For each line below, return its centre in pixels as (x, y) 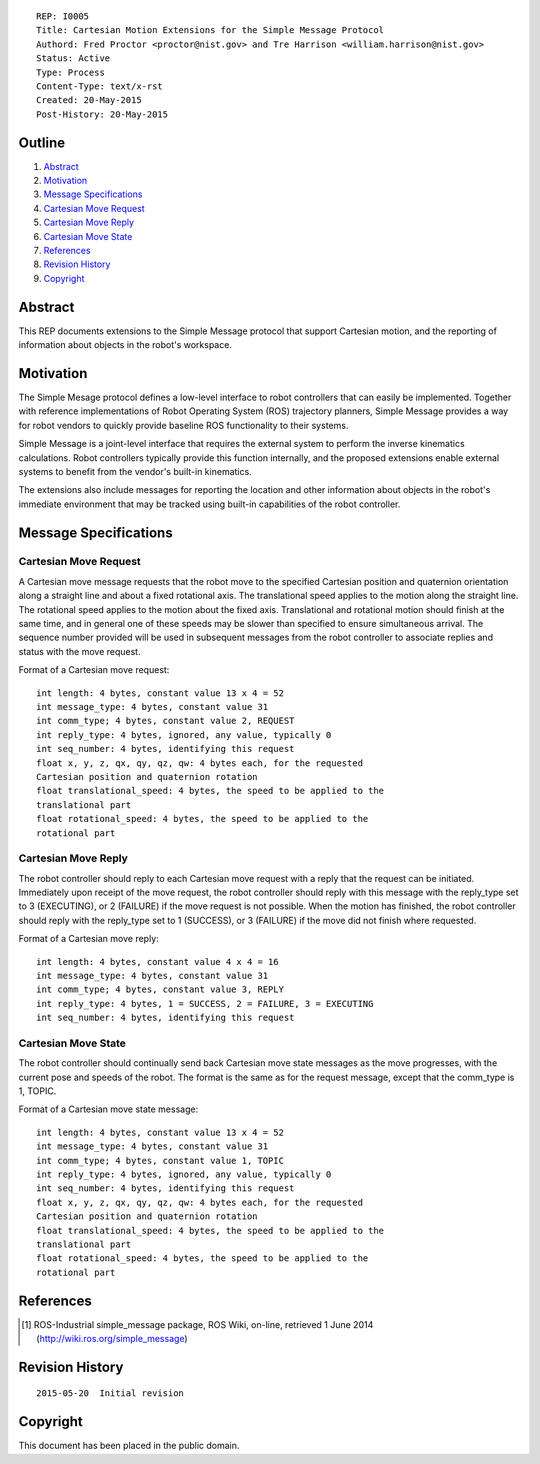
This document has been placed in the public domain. (129, 1446)
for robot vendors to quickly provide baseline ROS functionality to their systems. (183, 425)
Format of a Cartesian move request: (94, 670)
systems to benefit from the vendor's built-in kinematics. (135, 471)
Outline (41, 142)
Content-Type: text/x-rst (100, 86)
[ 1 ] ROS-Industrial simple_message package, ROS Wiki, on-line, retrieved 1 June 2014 (197, 1324)
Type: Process (70, 72)
